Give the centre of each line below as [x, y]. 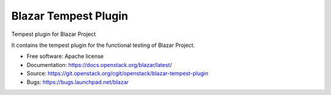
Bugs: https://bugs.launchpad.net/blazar [78, 82]
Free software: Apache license [65, 56]
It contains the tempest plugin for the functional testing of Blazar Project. [103, 45]
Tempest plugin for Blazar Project [54, 34]
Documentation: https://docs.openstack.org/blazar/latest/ [99, 65]
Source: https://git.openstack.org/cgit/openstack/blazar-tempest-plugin [117, 74]
